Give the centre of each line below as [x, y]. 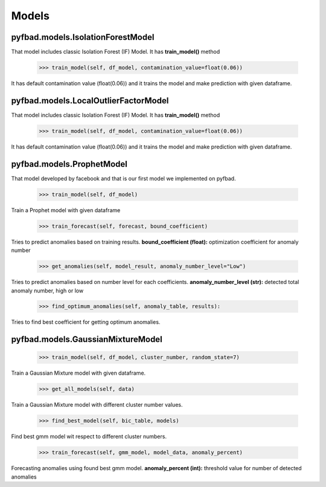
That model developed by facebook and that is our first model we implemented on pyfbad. [123, 178]
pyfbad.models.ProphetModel [69, 164]
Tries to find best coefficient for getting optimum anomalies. [86, 322]
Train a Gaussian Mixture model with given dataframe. [78, 373]
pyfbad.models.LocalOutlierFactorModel [90, 101]
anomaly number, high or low [47, 291]
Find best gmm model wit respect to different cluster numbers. [89, 437]
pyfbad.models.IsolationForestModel [83, 37]
